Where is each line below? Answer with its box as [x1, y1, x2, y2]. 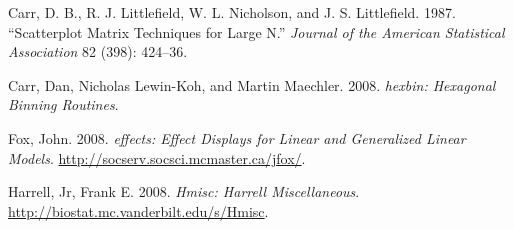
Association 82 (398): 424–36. [8, 41, 188, 62]
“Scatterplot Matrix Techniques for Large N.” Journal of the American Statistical [8, 21, 505, 42]
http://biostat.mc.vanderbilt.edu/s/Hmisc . [8, 200, 269, 221]
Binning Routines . [8, 94, 119, 115]
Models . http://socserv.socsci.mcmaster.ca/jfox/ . [8, 147, 306, 168]
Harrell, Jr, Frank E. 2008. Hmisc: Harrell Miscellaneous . [8, 181, 360, 202]
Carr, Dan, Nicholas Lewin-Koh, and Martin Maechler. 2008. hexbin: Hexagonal [8, 74, 496, 95]
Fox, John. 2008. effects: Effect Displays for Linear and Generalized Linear [8, 127, 466, 148]
